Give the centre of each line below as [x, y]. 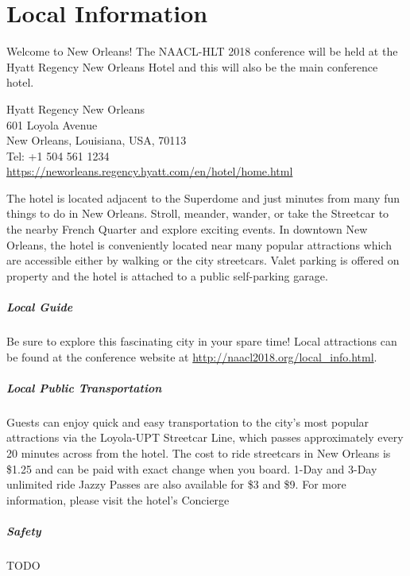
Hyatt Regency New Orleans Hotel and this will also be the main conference [192, 66]
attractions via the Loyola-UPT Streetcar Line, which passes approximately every [205, 437]
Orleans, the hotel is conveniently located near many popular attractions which [199, 244]
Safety [24, 530]
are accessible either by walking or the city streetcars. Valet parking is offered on [203, 260]
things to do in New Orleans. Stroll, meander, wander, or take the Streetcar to [198, 213]
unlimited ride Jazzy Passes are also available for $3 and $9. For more [176, 484]
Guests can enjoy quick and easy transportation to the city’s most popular [188, 421]
